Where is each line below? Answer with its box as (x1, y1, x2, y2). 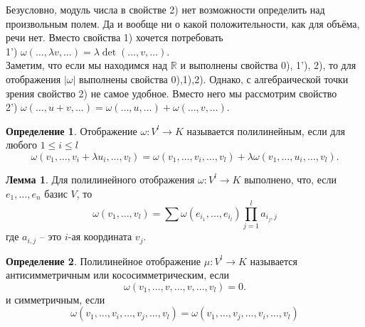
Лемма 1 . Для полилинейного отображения (6, 171, 195, 186)
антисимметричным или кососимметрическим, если (6, 267, 230, 282)
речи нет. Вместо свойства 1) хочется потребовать (6, 30, 223, 45)
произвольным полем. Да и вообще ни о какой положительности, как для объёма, (6, 16, 360, 31)
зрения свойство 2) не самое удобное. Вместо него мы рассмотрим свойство (6, 85, 337, 100)
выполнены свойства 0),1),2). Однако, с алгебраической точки (79, 71, 349, 86)
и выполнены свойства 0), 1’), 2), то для (180, 58, 356, 73)
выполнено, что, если (244, 171, 337, 186)
